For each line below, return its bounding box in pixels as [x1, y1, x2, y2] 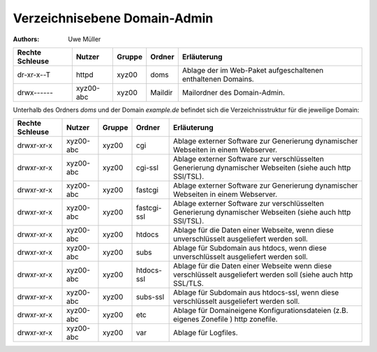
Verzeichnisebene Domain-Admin [13, 10, 214, 26]
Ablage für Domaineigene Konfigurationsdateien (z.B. [172, 306, 348, 316]
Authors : [13, 35, 40, 43]
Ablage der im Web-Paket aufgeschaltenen [182, 65, 324, 75]
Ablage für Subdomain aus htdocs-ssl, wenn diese [172, 288, 339, 298]
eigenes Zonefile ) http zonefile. [172, 314, 279, 324]
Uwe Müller [68, 35, 101, 43]
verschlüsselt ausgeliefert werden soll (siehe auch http [172, 270, 353, 279]
